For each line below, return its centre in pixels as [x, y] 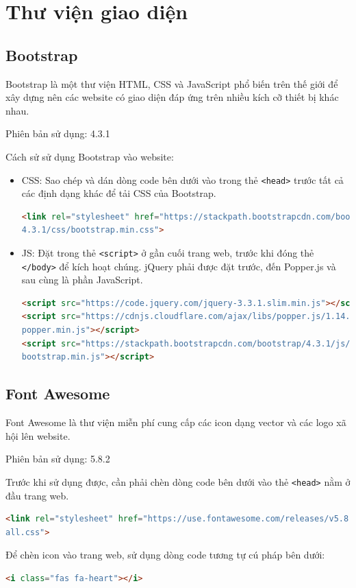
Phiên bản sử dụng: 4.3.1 [58, 133]
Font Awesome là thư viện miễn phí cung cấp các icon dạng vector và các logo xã [176, 422]
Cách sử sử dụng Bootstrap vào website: [90, 156]
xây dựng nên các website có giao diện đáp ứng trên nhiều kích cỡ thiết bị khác [172, 97]
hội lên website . [38, 435]
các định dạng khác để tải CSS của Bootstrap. [119, 193]
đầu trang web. [37, 495]
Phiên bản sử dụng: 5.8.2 [58, 459]
